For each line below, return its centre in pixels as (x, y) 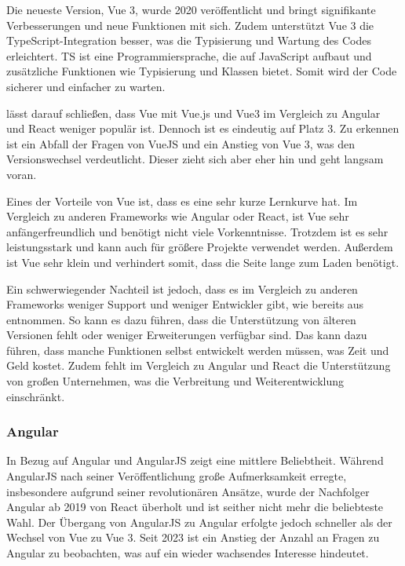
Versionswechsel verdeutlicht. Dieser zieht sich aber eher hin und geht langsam (195, 159)
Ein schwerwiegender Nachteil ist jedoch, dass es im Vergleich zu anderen (182, 288)
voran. (22, 174)
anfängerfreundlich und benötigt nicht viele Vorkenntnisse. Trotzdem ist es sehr (197, 231)
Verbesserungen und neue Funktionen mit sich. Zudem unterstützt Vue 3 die (190, 25)
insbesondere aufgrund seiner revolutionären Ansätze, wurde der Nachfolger (188, 491)
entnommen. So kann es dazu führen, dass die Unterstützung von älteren (181, 319)
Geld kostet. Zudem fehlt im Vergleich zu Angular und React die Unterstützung (199, 365)
